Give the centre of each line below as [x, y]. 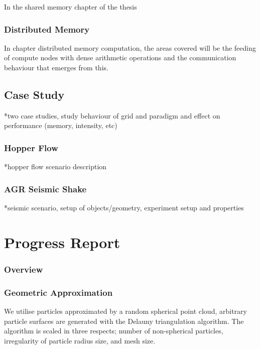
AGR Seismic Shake [45, 189]
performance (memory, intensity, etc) [61, 125]
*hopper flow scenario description [55, 166]
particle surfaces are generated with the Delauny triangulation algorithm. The [124, 321]
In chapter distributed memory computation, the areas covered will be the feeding [130, 47]
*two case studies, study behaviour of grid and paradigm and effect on [112, 115]
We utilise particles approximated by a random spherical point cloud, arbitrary [125, 311]
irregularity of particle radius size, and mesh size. [80, 340]
